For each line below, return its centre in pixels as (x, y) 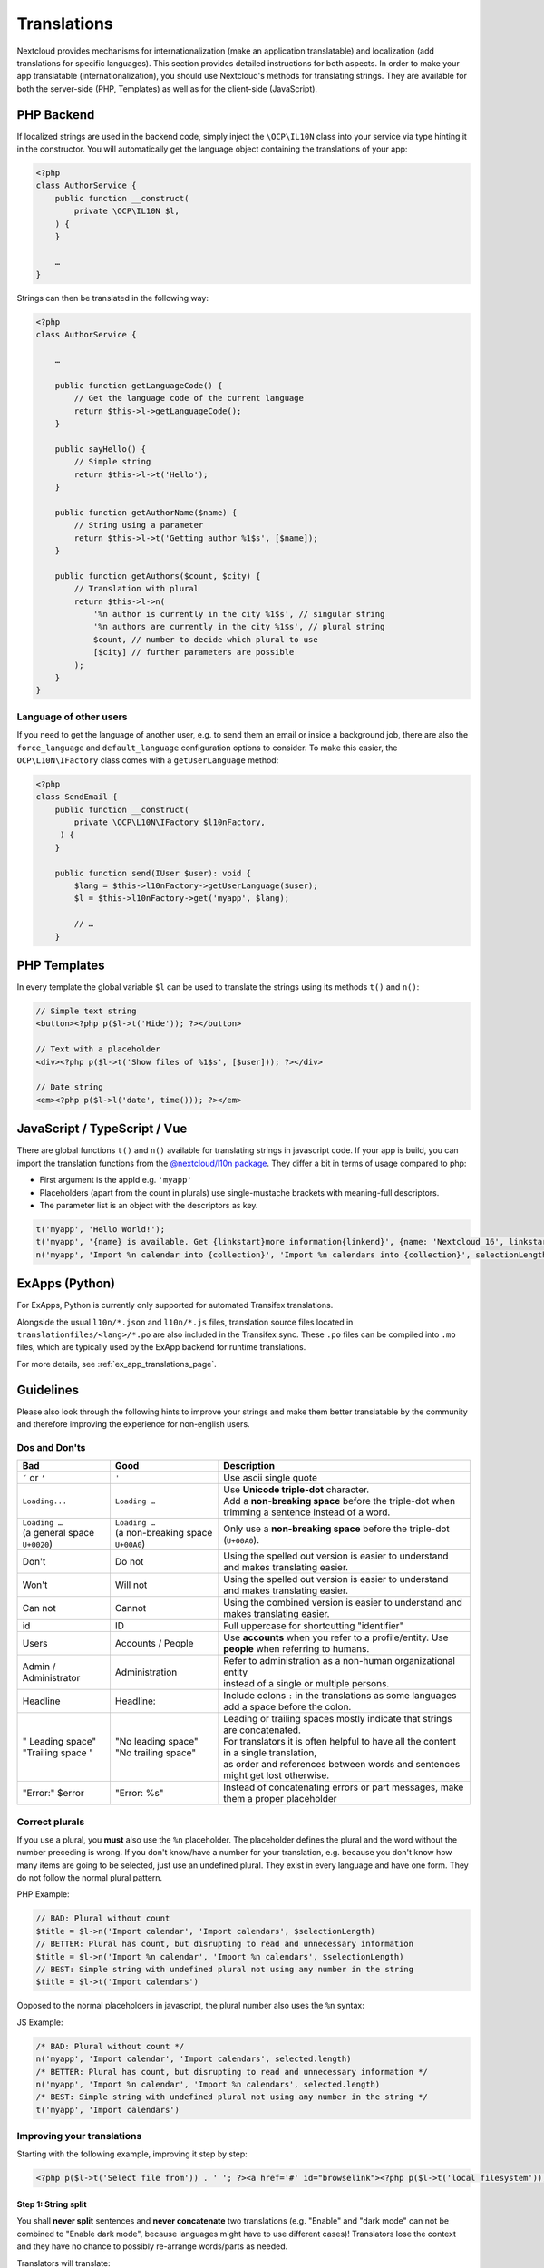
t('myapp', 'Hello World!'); (101, 1229)
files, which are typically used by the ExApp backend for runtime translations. (161, 1347)
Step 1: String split (52, 2204)
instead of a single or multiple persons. (306, 1684)
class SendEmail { (77, 797)
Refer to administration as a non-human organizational (339, 1661)
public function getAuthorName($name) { (146, 512)
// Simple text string (86, 1011)
